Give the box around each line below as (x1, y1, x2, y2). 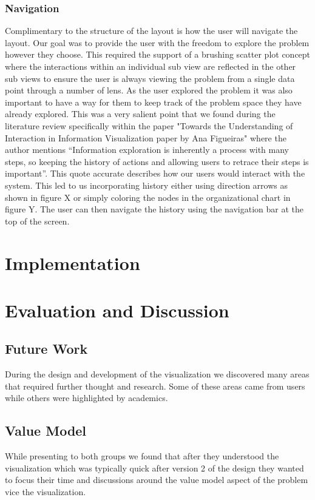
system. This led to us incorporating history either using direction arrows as (5, 178, 288, 191)
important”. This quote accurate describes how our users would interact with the (5, 167, 305, 180)
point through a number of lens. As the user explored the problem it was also (5, 84, 293, 96)
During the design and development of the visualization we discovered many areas (5, 368, 310, 380)
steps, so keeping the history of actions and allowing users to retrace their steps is (5, 155, 309, 167)
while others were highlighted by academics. (5, 391, 168, 404)
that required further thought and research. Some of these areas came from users (5, 379, 305, 392)
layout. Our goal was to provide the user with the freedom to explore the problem (5, 36, 310, 49)
